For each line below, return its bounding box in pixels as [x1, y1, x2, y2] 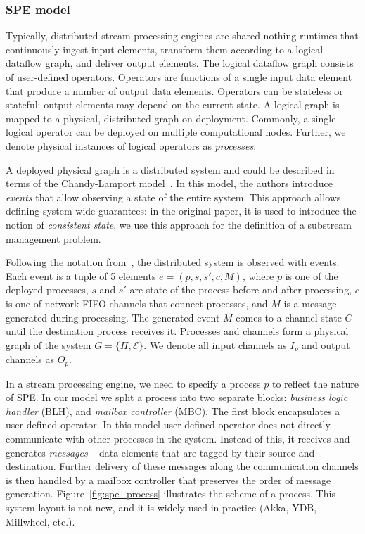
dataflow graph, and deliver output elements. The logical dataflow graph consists [6, 56, 354, 70]
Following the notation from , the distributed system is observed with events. [6, 255, 340, 269]
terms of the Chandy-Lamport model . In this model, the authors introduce [6, 176, 333, 191]
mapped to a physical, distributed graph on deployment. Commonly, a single [6, 110, 336, 125]
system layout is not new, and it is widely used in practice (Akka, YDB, [6, 500, 317, 514]
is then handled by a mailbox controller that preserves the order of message [6, 472, 331, 487]
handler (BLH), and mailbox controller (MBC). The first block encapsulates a [6, 403, 340, 418]
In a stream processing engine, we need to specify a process [6, 376, 261, 390]
